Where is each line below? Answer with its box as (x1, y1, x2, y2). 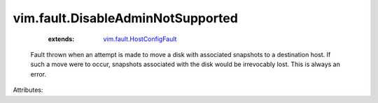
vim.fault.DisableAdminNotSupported (13, 10, 238, 26)
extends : (48, 35, 75, 43)
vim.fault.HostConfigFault (103, 35, 177, 43)
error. (30, 70, 47, 78)
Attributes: (13, 86, 43, 94)
